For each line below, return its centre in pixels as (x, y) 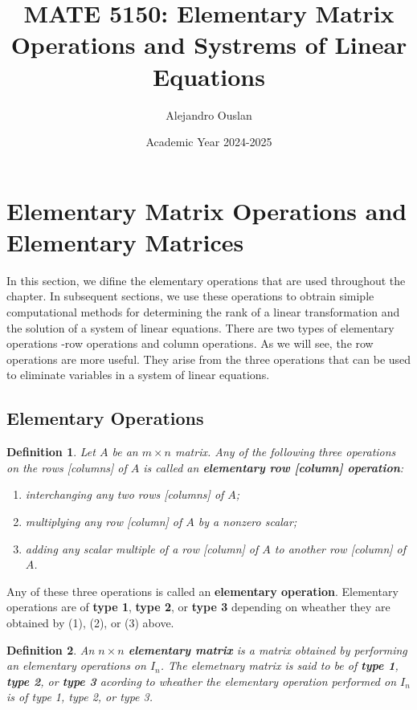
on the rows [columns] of (67, 467)
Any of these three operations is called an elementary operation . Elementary (202, 591)
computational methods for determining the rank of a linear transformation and (203, 312)
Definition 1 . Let (51, 452)
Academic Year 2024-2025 (209, 142)
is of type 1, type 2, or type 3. (80, 697)
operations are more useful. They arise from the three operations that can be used (209, 359)
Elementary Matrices (125, 241)
